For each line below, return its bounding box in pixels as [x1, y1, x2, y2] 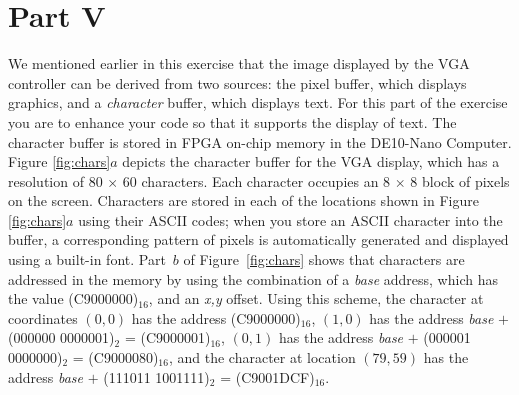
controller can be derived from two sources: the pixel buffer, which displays [8, 72, 467, 93]
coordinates [8, 307, 78, 328]
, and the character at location [168, 347, 356, 368]
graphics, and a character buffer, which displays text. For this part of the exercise [8, 92, 508, 113]
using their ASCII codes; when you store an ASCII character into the [78, 209, 503, 230]
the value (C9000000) [8, 288, 139, 309]
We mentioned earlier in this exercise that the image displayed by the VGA [8, 53, 470, 74]
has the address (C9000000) [131, 307, 301, 328]
